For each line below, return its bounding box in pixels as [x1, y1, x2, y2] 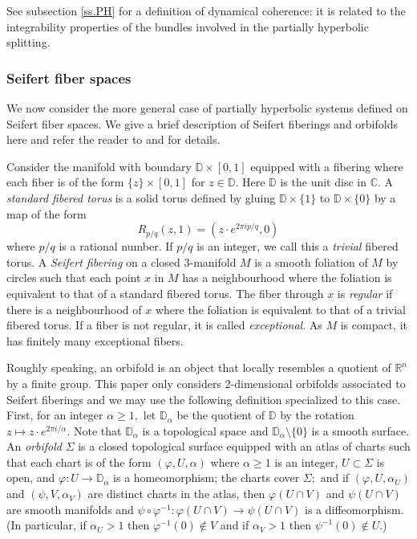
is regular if [337, 284, 393, 301]
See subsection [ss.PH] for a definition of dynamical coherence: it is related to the [6, 2, 406, 18]
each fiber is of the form [6, 174, 124, 190]
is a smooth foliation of [254, 253, 368, 270]
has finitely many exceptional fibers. [6, 332, 184, 349]
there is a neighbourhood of [6, 300, 142, 317]
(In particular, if [6, 517, 87, 533]
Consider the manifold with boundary [6, 157, 192, 174]
